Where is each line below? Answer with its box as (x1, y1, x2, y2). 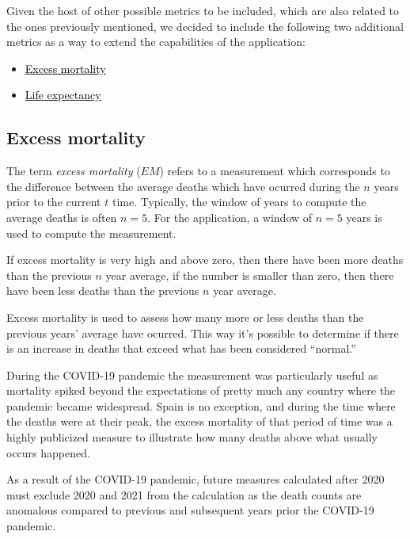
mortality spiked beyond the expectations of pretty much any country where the (6, 382, 396, 399)
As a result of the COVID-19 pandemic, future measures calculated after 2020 (6, 471, 385, 487)
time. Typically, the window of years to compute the (112, 193, 366, 210)
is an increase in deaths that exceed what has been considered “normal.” (6, 340, 356, 357)
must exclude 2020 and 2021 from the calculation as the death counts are (6, 486, 362, 503)
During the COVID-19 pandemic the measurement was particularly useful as (6, 366, 378, 383)
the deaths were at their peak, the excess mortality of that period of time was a (6, 413, 393, 430)
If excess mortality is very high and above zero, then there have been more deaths (6, 251, 404, 268)
